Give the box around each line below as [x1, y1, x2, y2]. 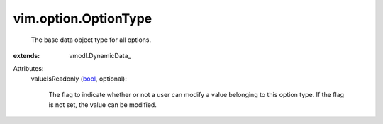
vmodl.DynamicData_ [69, 51, 131, 60]
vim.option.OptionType [13, 11, 152, 26]
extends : [13, 51, 40, 60]
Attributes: [13, 64, 44, 73]
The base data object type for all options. [30, 35, 152, 44]
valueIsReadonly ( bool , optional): [30, 74, 127, 83]
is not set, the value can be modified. [48, 100, 157, 109]
